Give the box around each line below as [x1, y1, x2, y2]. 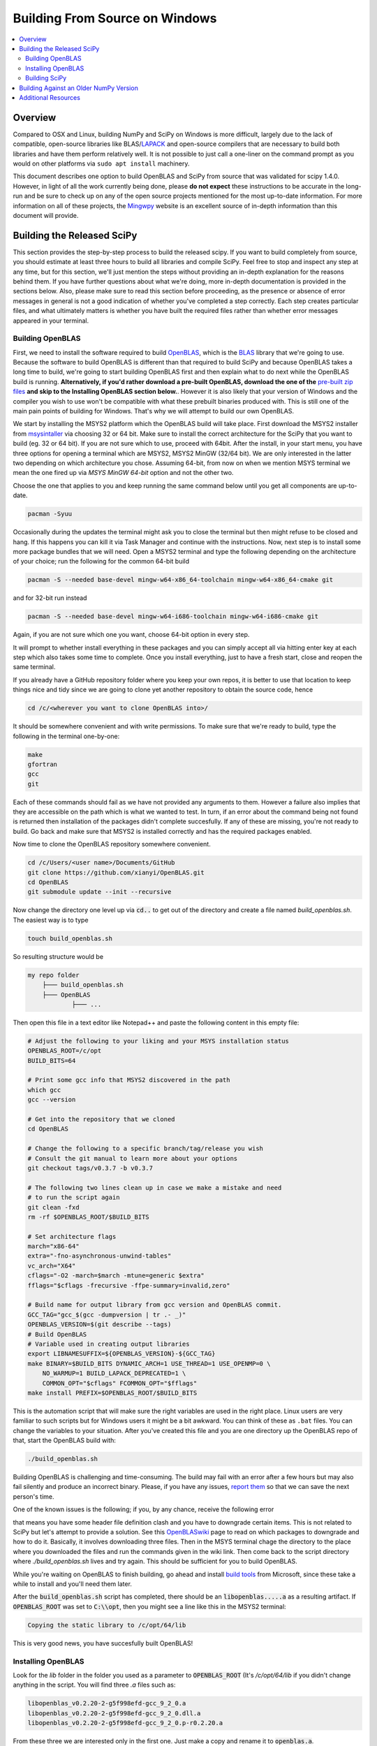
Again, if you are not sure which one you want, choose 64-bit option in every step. [13, 631, 250, 639]
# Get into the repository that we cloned [27, 1115, 175, 1124]
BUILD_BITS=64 [27, 1057, 76, 1064]
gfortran [27, 760, 58, 768]
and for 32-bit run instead [13, 594, 87, 602]
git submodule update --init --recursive [27, 888, 172, 896]
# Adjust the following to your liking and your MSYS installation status [27, 1037, 290, 1045]
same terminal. [13, 663, 56, 671]
